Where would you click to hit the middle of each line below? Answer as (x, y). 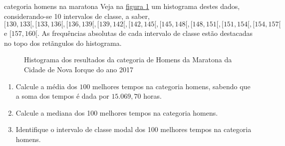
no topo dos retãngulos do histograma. (63, 43)
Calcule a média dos (46, 86)
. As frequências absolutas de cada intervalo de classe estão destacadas (145, 33)
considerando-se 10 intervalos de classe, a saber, (77, 16)
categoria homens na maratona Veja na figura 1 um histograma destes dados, (122, 6)
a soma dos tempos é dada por (62, 96)
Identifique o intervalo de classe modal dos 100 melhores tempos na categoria (134, 129)
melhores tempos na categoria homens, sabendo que (171, 86)
